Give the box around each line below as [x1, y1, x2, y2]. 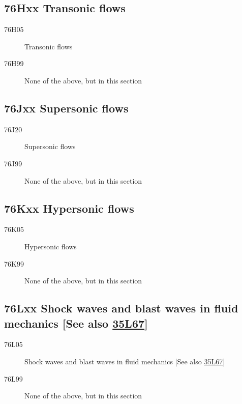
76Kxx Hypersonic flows [4, 200, 134, 216]
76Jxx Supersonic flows [4, 100, 129, 116]
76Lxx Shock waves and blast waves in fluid [4, 300, 238, 316]
